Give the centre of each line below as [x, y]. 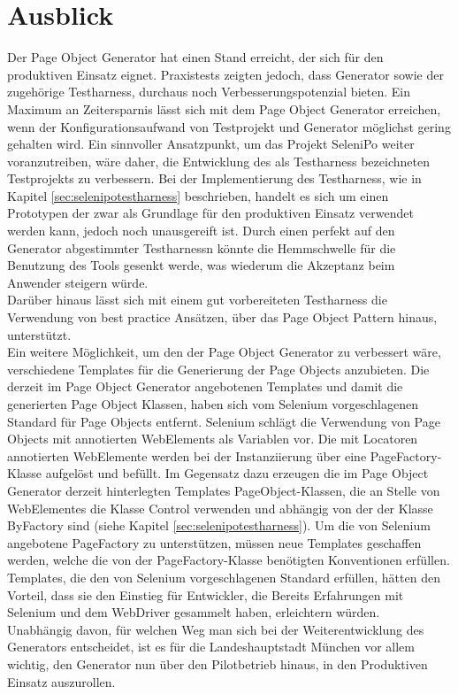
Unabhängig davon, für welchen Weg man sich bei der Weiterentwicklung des [216, 629]
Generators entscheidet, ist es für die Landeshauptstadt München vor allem [211, 647]
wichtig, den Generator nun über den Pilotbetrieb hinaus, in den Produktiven [218, 663]
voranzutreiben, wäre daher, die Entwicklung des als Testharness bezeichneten [218, 161]
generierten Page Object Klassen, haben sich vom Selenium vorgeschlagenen [213, 404]
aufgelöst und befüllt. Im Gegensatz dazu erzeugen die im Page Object [237, 473]
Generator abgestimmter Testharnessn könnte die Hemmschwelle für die [202, 247]
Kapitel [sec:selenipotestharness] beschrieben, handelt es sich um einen [198, 195]
